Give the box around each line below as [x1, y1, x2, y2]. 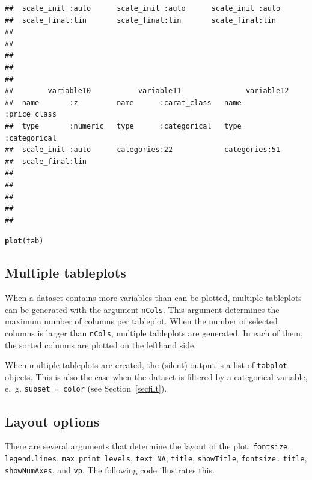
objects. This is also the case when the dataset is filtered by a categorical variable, [5, 370, 308, 383]
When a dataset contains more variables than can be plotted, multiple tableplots [5, 291, 302, 304]
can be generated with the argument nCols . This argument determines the [5, 303, 280, 315]
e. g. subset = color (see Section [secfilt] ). [5, 382, 167, 395]
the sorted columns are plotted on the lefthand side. [5, 338, 197, 351]
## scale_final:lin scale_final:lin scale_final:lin [5, 16, 277, 25]
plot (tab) [5, 237, 44, 246]
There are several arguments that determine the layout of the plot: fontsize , [5, 440, 290, 452]
